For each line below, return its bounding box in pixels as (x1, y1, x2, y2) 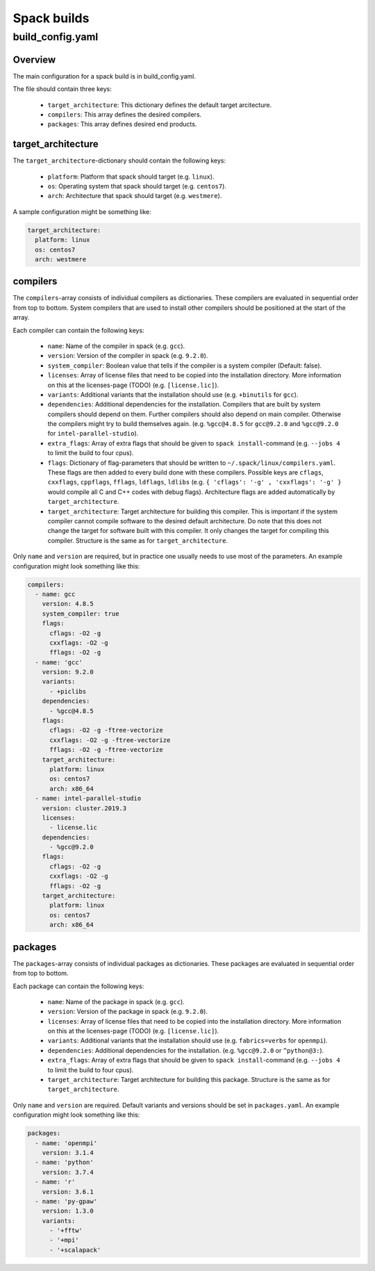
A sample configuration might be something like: (12, 207, 152, 215)
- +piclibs (49, 687, 87, 695)
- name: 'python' (35, 1158, 94, 1167)
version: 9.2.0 (42, 668, 94, 676)
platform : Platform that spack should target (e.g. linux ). (47, 172, 215, 181)
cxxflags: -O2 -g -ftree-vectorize (49, 736, 171, 744)
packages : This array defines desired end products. (47, 120, 197, 129)
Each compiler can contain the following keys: (12, 326, 145, 334)
